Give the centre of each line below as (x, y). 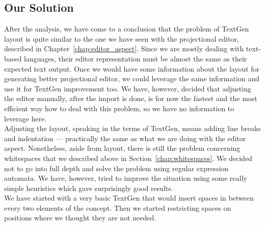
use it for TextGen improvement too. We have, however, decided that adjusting (128, 88)
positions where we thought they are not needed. (80, 218)
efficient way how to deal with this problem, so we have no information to (119, 108)
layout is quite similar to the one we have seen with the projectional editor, (122, 38)
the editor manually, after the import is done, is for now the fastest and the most (131, 98)
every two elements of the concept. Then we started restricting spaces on (118, 207)
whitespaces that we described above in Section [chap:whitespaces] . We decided (128, 158)
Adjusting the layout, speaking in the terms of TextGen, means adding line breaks (132, 128)
